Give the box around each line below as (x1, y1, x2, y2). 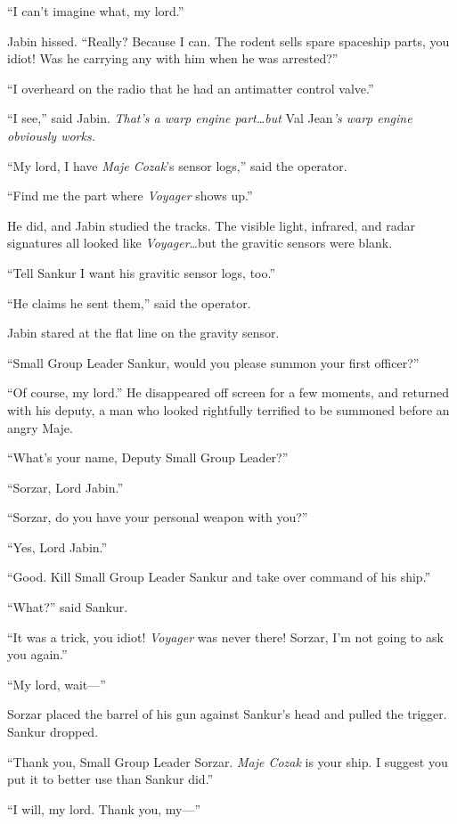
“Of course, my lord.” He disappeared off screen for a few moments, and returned (7, 383, 449, 402)
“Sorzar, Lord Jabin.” (7, 477, 124, 496)
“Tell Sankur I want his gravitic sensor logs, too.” (7, 263, 276, 281)
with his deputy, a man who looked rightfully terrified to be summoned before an (7, 400, 450, 419)
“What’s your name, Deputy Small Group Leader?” (7, 448, 289, 467)
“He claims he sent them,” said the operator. (7, 293, 251, 312)
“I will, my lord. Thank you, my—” (7, 799, 201, 818)
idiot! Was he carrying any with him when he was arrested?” (7, 49, 339, 68)
